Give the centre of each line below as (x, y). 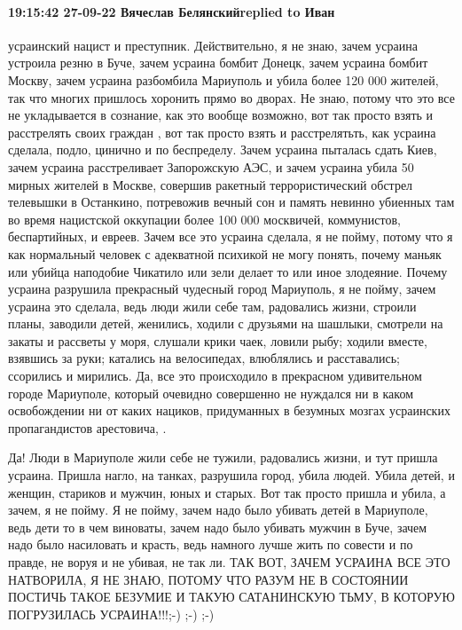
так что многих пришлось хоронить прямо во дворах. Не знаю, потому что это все (231, 97)
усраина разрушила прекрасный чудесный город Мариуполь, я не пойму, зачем (222, 289)
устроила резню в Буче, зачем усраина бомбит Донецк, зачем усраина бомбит (218, 63)
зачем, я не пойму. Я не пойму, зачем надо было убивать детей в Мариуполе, (218, 510)
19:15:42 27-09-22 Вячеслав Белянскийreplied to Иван (172, 11)
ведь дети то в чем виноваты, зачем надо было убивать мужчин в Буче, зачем (218, 527)
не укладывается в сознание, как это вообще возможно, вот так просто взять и (221, 115)
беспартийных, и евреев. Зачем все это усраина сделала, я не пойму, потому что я (231, 236)
